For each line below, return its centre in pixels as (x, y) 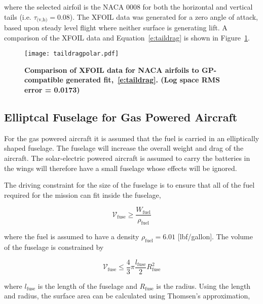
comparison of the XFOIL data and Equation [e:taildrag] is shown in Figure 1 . (127, 37)
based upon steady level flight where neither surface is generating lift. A (116, 28)
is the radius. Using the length (203, 286)
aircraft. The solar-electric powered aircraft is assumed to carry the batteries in (127, 158)
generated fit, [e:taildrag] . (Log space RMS (143, 80)
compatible (44, 80)
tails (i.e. (18, 16)
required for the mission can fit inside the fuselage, (83, 194)
